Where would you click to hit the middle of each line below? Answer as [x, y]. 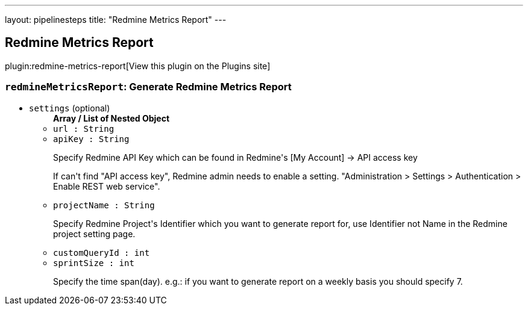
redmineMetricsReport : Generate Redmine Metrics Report [148, 87]
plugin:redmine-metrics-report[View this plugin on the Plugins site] [138, 66]
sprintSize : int [94, 263]
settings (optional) [70, 108]
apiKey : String [91, 139]
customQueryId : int [102, 253]
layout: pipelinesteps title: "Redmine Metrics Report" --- [116, 20]
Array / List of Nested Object [112, 118]
